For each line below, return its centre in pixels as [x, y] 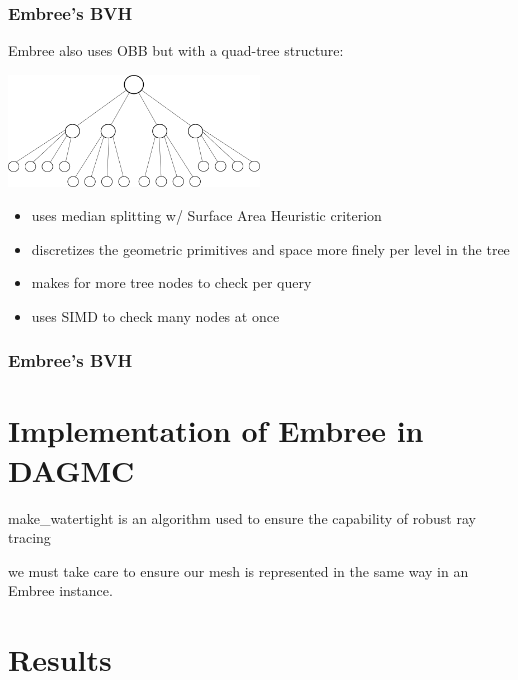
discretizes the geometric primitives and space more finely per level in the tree [270, 248]
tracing [29, 537]
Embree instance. [60, 590]
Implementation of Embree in [216, 430]
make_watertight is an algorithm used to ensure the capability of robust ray [242, 517]
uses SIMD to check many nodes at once [155, 315]
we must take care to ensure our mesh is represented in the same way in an [238, 570]
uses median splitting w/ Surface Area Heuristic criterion [206, 214]
